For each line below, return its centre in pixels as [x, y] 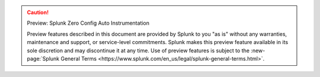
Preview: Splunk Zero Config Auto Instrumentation [88, 23]
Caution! [38, 12]
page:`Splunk [43, 58]
